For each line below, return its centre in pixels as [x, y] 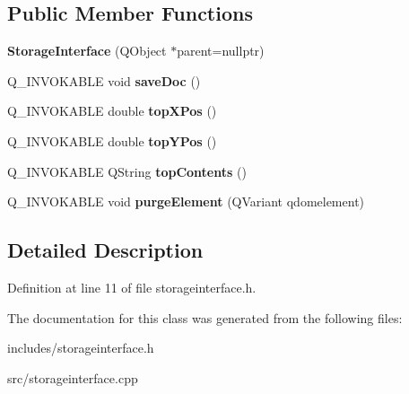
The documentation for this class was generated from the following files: [205, 317]
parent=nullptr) [221, 51]
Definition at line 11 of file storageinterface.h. [132, 287]
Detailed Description [105, 250]
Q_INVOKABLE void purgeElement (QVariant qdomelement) [186, 201]
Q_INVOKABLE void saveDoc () [104, 80]
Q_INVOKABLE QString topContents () [127, 171]
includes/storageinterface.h [81, 348]
